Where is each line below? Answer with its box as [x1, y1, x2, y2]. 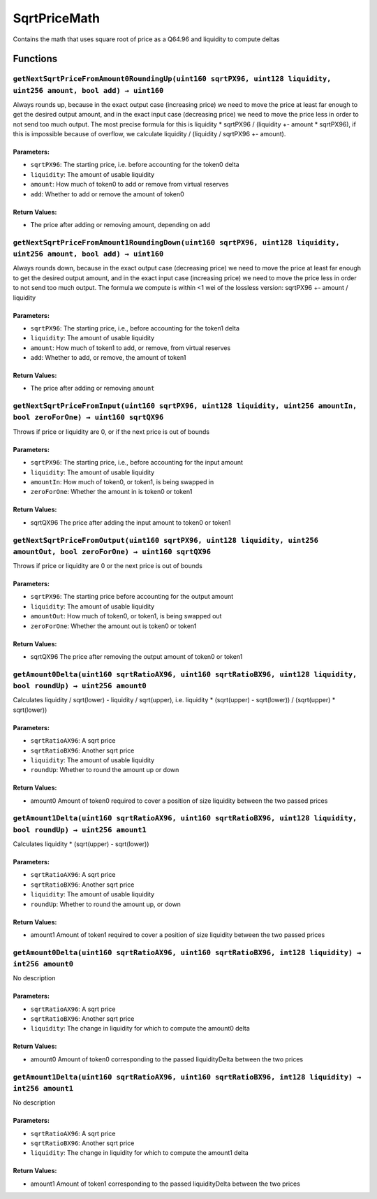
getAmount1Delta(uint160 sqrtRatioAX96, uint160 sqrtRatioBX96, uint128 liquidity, [13, 814, 357, 823]
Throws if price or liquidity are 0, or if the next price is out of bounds [13, 427, 209, 436]
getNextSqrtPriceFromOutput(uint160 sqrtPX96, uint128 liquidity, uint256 [13, 535, 319, 545]
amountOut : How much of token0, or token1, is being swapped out [30, 612, 222, 620]
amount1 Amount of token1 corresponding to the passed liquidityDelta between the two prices [30, 1179, 300, 1188]
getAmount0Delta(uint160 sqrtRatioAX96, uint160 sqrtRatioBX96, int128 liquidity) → [13, 947, 362, 957]
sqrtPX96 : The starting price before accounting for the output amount [30, 593, 234, 601]
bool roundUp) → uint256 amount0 [13, 681, 147, 690]
